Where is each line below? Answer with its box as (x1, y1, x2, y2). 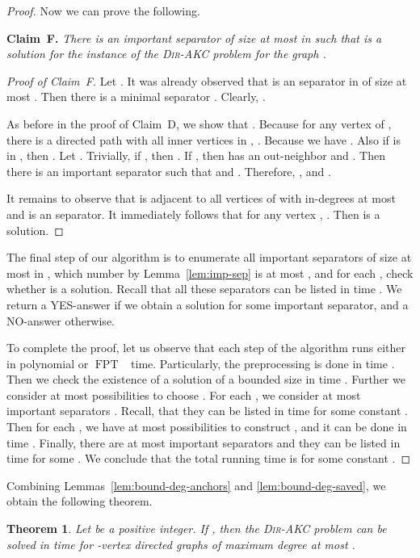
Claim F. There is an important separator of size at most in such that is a (6, 29, 382, 46)
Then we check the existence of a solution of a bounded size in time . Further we (6, 371, 405, 388)
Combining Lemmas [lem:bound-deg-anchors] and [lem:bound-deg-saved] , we (6, 476, 386, 493)
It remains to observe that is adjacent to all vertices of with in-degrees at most (6, 190, 396, 207)
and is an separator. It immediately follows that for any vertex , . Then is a (6, 205, 380, 222)
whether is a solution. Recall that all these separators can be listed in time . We (6, 280, 402, 297)
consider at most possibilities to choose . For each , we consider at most (6, 386, 361, 403)
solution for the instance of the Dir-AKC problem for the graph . (6, 45, 326, 62)
